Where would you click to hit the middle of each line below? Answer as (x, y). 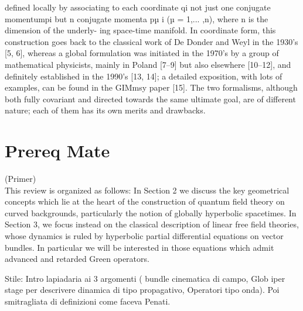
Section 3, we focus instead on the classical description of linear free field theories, (152, 224)
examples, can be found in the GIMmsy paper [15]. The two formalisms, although (151, 87)
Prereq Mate (57, 151)
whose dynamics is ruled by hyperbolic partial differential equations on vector (144, 236)
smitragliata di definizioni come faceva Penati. (88, 301)
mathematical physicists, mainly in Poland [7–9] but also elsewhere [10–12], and (148, 64)
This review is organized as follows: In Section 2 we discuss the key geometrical (147, 190)
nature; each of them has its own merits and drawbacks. (105, 110)
